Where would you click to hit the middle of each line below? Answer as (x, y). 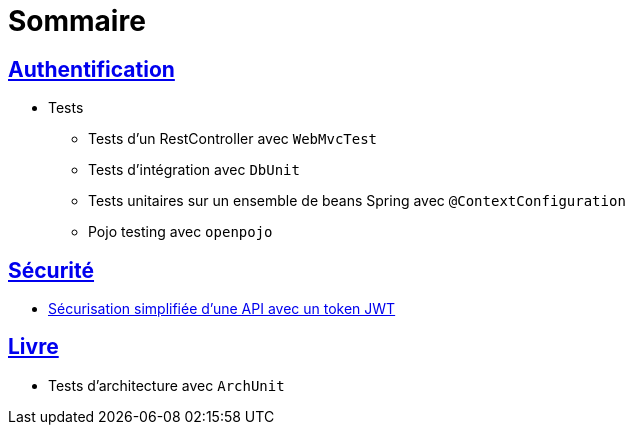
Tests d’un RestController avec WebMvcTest (233, 139)
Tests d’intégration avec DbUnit (194, 170)
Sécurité (51, 270)
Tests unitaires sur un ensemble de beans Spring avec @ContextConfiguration (357, 201)
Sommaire (77, 21)
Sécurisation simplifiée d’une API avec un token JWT (222, 309)
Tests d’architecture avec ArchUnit (166, 385)
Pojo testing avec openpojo (180, 232)
